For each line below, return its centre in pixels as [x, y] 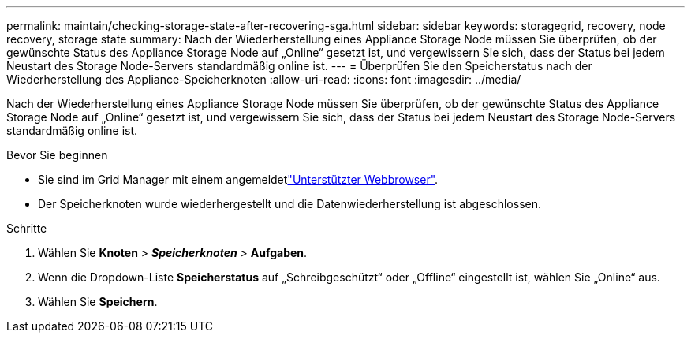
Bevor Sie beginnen [57, 155]
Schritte [27, 228]
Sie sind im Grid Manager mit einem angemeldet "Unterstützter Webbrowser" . [238, 179]
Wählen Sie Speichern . [98, 302]
